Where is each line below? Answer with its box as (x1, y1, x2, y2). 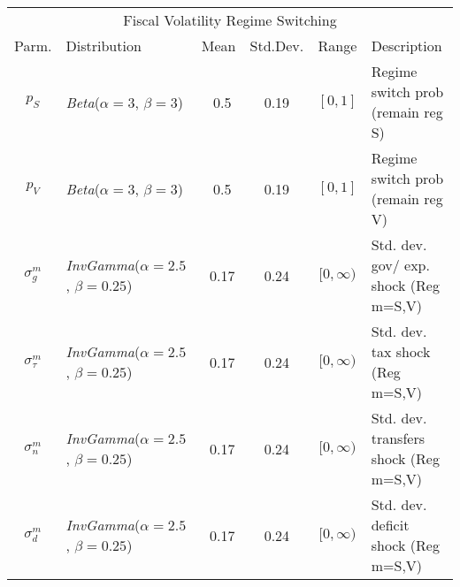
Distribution (65, 35, 142, 56)
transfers (371, 428, 425, 448)
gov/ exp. (371, 255, 430, 275)
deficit (371, 515, 410, 535)
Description (371, 35, 442, 56)
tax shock (371, 341, 431, 362)
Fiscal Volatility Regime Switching (123, 10, 337, 30)
